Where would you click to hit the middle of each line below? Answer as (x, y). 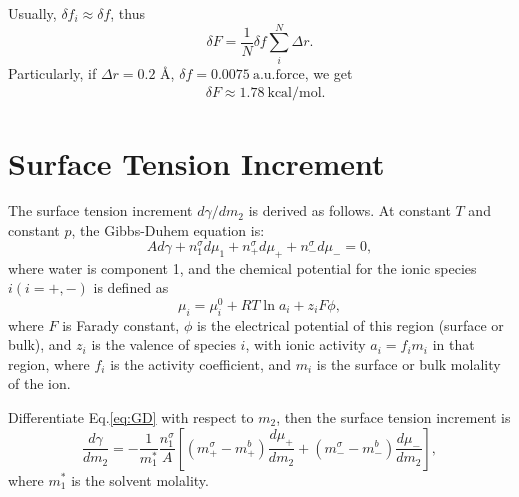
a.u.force (278, 74)
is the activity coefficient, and (201, 363)
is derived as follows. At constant (349, 210)
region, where (49, 363)
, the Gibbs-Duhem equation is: (168, 230)
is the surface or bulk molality (408, 363)
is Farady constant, (121, 324)
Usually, (32, 13)
